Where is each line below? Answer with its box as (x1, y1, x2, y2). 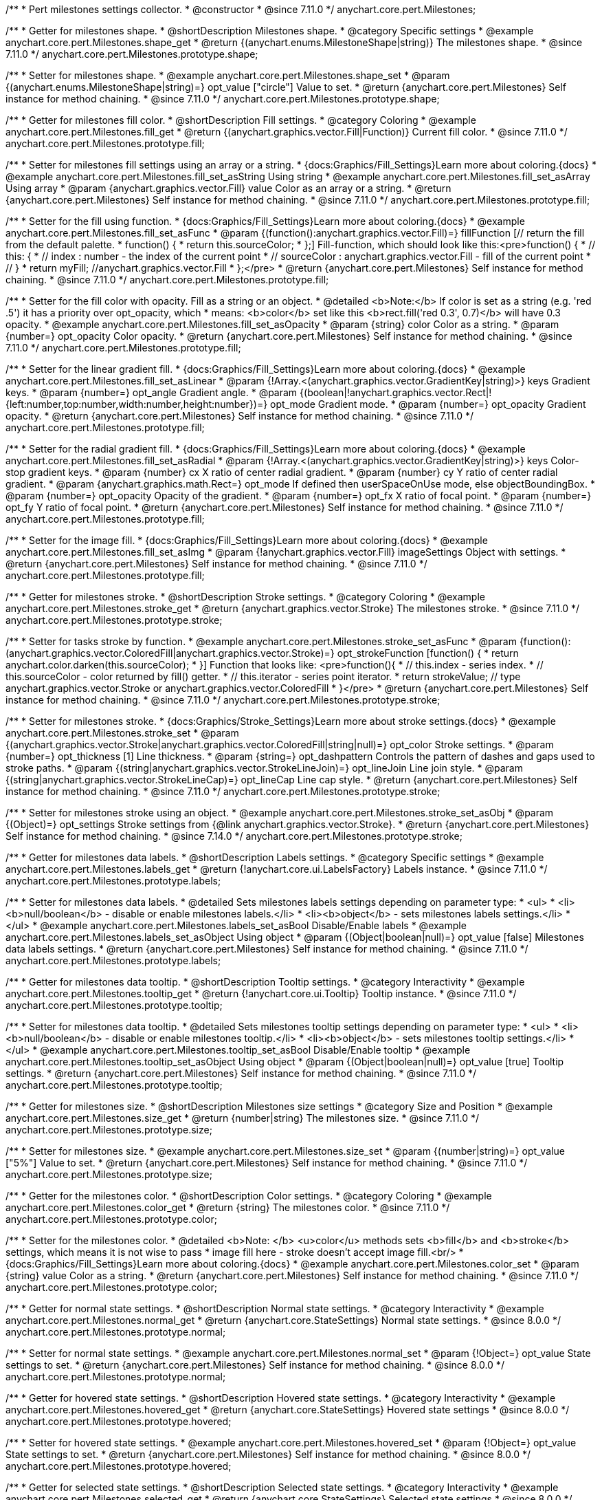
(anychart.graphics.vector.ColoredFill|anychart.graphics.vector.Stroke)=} (5, 647, 335, 659)
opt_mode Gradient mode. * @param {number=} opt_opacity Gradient (270, 398, 586, 410)
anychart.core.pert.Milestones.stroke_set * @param (5, 727, 239, 739)
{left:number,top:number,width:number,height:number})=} (5, 398, 268, 410)
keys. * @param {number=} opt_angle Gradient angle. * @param (5, 387, 298, 398)
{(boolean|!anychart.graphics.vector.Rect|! (300, 387, 492, 398)
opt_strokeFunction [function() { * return (337, 647, 519, 659)
